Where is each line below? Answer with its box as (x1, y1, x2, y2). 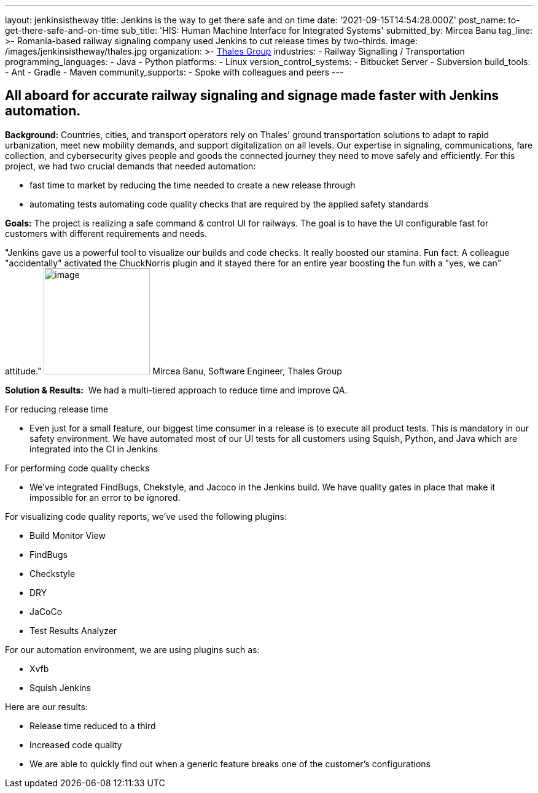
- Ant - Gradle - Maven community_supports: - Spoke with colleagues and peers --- (5, 67, 344, 77)
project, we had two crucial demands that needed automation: (5, 160, 256, 171)
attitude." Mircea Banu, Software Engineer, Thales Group (5, 365, 342, 376)
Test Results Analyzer (29, 625, 117, 636)
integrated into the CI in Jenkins (29, 443, 158, 454)
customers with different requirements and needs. (5, 228, 208, 239)
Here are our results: (5, 701, 88, 712)
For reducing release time (5, 403, 109, 414)
